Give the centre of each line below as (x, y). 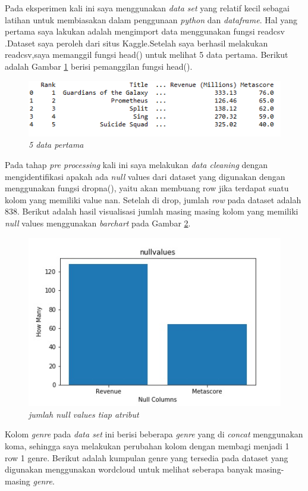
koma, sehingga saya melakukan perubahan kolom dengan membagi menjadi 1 (147, 446)
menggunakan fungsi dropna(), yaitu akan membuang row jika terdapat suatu (147, 188)
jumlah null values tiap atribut (84, 414)
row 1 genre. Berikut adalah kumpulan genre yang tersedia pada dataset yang (147, 457)
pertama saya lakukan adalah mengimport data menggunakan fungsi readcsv (145, 31)
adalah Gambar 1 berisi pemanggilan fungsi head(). (99, 66)
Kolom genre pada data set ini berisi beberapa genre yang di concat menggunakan (154, 434)
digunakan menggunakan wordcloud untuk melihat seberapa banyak (129, 469)
